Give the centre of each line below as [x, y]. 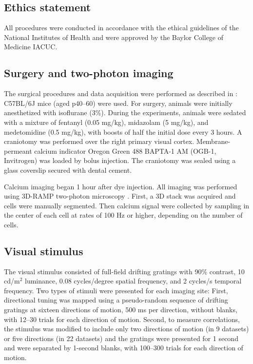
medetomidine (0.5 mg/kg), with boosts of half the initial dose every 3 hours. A [123, 131]
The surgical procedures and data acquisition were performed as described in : [121, 93]
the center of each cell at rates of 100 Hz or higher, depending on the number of [123, 215]
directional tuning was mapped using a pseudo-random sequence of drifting [116, 300]
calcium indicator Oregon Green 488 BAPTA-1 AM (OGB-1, [125, 151]
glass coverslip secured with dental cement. [68, 170]
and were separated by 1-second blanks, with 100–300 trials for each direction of [124, 348]
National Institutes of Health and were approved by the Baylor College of [114, 37]
